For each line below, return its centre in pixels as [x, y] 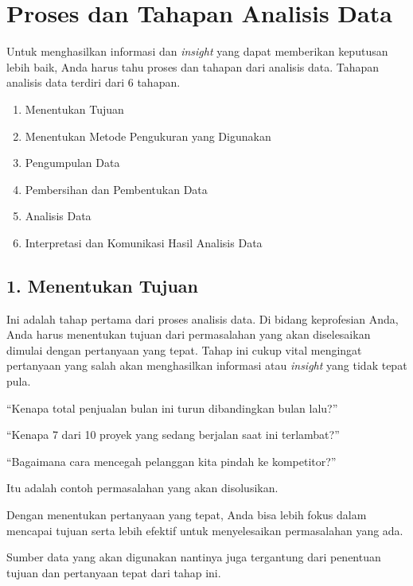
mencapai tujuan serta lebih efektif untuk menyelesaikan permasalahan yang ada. [205, 530]
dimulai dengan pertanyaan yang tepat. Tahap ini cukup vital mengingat [184, 349]
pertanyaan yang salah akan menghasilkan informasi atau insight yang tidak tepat [207, 365]
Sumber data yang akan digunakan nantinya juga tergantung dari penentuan [194, 557]
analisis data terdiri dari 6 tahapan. [94, 82]
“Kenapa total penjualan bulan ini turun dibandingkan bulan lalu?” [172, 407]
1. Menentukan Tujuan [102, 285]
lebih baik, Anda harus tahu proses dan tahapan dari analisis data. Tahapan [193, 66]
